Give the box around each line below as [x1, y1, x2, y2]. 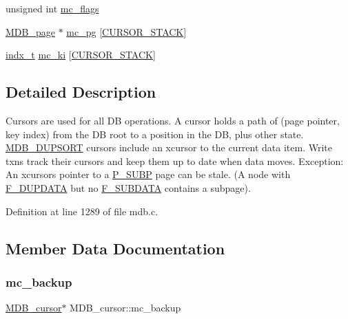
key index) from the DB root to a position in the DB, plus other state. [6, 126, 304, 141]
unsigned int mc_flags [6, 1, 99, 15]
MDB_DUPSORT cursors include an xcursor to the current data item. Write [6, 140, 333, 155]
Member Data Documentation [6, 237, 225, 258]
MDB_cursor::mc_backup [70, 300, 181, 315]
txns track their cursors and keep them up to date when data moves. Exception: [6, 153, 344, 168]
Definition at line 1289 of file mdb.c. [6, 203, 158, 218]
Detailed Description [6, 81, 156, 102]
